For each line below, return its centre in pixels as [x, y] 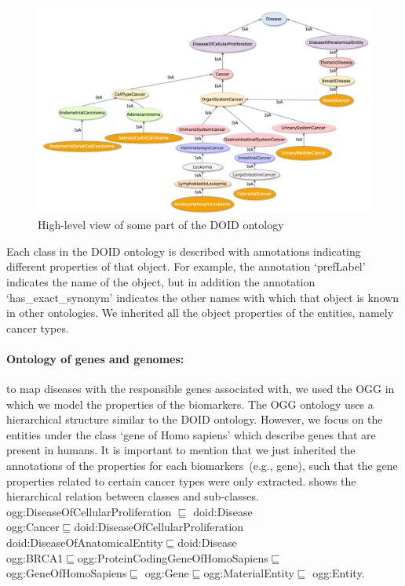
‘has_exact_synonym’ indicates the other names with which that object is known [203, 297]
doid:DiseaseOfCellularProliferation [159, 527]
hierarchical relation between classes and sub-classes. [133, 496]
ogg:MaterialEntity [249, 573]
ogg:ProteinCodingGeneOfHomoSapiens [173, 557]
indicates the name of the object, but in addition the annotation [161, 281]
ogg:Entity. [339, 573]
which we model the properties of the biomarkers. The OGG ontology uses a [190, 404]
